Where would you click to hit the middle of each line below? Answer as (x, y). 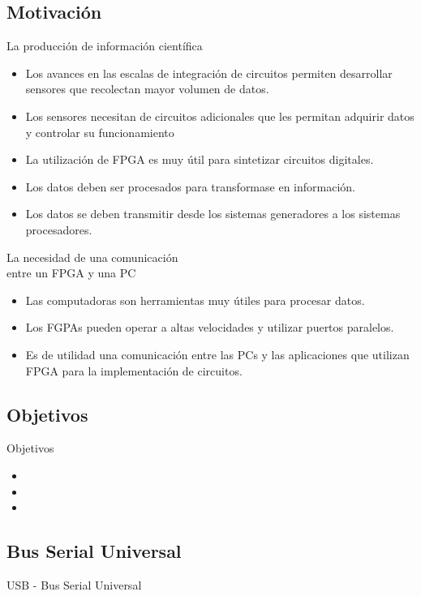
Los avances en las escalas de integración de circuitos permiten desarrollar (209, 73)
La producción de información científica (105, 46)
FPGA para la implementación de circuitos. (134, 370)
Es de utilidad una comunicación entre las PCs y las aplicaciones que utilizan (217, 354)
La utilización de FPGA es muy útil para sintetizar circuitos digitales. (200, 159)
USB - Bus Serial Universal (74, 584)
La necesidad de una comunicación (92, 257)
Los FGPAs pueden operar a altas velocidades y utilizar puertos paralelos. (210, 327)
